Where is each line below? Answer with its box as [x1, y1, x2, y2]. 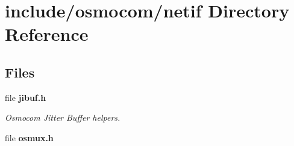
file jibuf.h [5, 91, 46, 103]
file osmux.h [5, 131, 54, 144]
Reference [5, 22, 89, 46]
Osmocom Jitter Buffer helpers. [5, 111, 120, 124]
